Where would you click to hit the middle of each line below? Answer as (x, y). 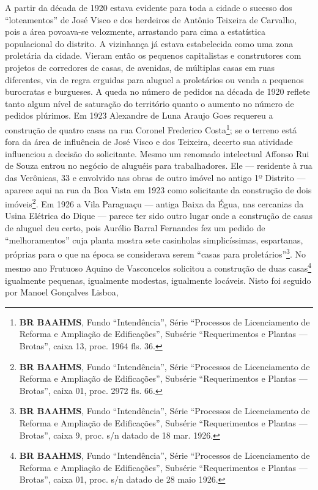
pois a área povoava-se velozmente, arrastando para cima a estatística (135, 32)
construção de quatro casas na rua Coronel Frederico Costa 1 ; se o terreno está (151, 128)
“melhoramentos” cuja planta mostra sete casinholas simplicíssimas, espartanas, (154, 239)
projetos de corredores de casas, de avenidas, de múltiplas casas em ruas (140, 67)
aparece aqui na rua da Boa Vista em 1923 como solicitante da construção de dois (158, 189)
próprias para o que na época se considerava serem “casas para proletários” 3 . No (155, 253)
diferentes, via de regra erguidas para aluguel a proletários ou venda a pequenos (154, 79)
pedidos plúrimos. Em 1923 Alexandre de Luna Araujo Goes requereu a (139, 115)
